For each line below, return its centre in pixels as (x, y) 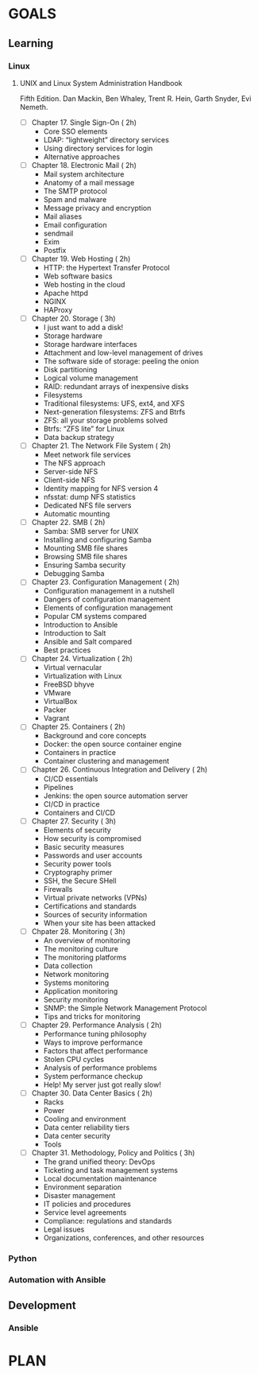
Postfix (55, 250)
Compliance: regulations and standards (108, 1220)
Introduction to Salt (75, 633)
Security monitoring (76, 999)
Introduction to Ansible (81, 625)
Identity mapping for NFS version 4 (101, 488)
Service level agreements (85, 1212)
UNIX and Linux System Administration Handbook (101, 83)
